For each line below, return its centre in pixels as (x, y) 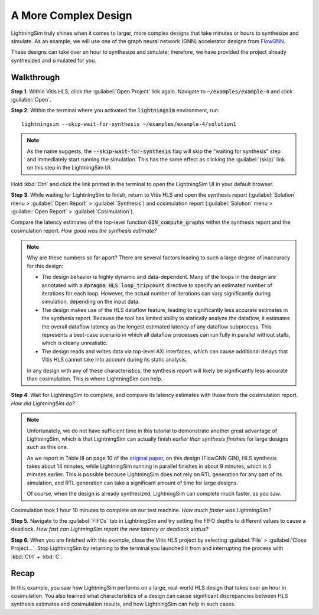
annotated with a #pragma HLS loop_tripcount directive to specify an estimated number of (157, 285)
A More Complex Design (71, 15)
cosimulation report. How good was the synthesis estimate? (84, 230)
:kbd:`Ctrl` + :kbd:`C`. (37, 557)
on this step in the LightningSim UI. (69, 168)
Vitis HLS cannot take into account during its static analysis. (114, 360)
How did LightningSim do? (43, 403)
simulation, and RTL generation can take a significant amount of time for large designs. (133, 483)
